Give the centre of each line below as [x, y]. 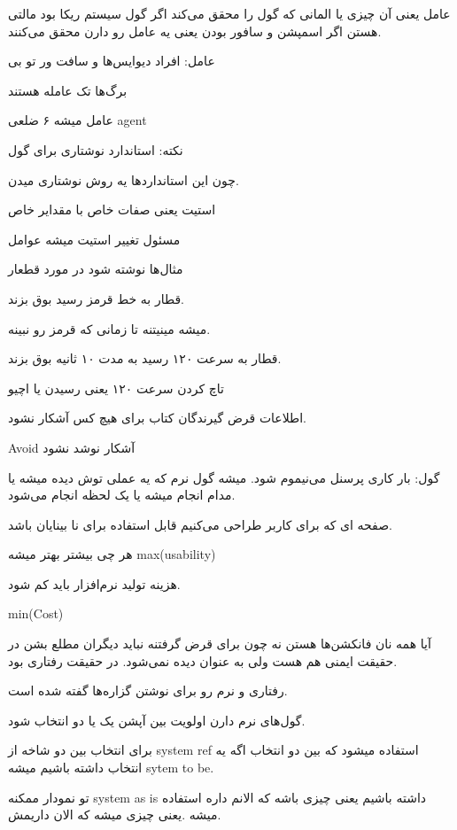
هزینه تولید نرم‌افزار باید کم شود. [94, 583]
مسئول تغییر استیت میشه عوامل [94, 239]
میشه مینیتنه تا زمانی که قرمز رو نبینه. [109, 328]
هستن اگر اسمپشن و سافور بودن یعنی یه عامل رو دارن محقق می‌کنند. [195, 31]
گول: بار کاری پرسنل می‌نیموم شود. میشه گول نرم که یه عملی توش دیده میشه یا [224, 477]
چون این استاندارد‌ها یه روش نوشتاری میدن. [124, 179]
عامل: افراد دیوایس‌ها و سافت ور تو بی [112, 61]
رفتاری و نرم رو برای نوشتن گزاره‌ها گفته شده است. [148, 690]
